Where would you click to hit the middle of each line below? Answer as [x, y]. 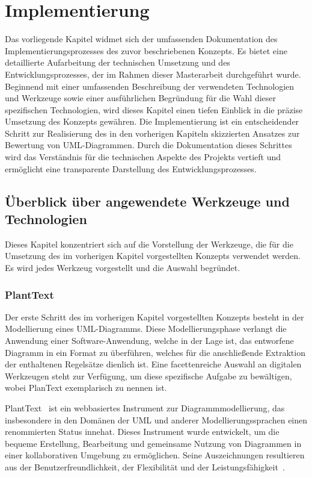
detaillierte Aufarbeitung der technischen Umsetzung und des [118, 62]
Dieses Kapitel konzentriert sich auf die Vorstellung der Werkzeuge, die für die [149, 244]
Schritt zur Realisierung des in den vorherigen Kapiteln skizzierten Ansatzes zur [152, 133]
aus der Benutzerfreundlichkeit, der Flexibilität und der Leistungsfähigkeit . [145, 466]
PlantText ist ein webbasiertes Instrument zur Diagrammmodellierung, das [145, 408]
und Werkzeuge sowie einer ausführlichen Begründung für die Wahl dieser [141, 98]
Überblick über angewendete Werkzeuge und [147, 201]
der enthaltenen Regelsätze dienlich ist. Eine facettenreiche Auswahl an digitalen [153, 364]
